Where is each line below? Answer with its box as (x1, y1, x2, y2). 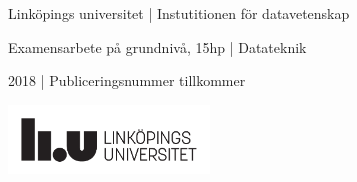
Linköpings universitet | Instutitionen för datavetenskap (8, 3, 350, 23)
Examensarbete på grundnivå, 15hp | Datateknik (8, 36, 307, 57)
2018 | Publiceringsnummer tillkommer (8, 70, 246, 91)
